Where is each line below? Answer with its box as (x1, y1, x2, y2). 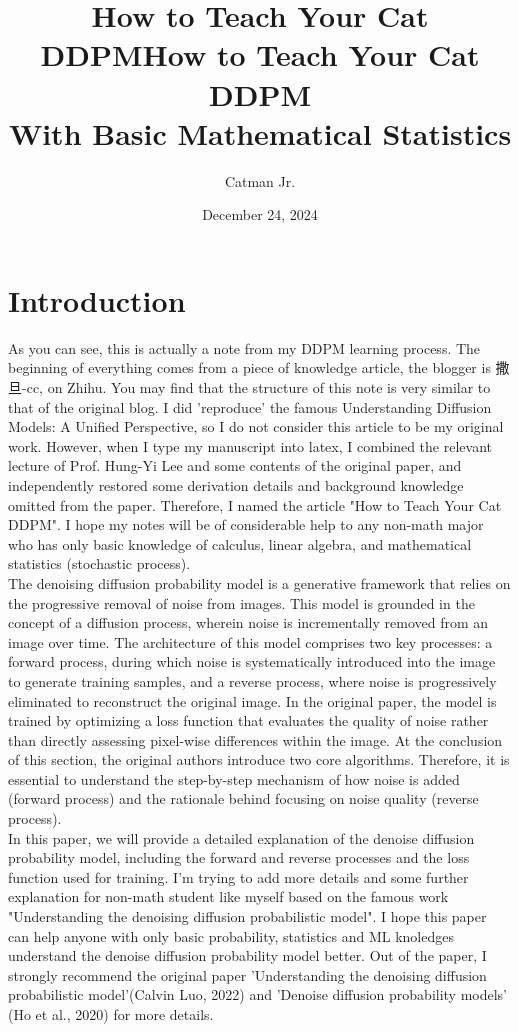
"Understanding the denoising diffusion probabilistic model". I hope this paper (8, 906, 487, 927)
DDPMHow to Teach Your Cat (40, 34, 480, 75)
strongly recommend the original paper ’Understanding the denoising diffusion (8, 964, 487, 985)
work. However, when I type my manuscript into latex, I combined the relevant (8, 435, 492, 456)
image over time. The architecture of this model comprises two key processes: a (8, 631, 493, 652)
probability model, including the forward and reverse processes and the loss (8, 847, 470, 868)
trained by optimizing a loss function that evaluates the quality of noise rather (8, 710, 489, 731)
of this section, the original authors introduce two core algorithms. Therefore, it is (8, 749, 510, 770)
